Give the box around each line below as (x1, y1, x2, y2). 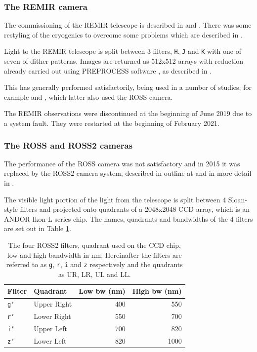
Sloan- (228, 194, 247, 204)
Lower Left (34, 336, 67, 346)
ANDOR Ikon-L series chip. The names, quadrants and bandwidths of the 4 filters (4, 213, 253, 224)
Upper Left (34, 323, 67, 334)
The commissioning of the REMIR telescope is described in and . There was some (4, 20, 252, 30)
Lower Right (34, 311, 71, 321)
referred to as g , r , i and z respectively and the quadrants (6, 259, 183, 270)
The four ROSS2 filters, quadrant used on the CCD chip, (8, 240, 181, 250)
